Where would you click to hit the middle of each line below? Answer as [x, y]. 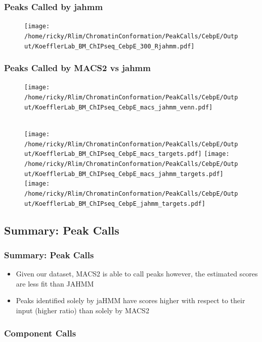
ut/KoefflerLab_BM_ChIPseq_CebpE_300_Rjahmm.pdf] [110, 46]
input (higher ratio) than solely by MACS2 [82, 310]
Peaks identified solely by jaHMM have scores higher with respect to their [130, 300]
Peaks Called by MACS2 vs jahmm [77, 68]
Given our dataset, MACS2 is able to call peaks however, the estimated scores [137, 274]
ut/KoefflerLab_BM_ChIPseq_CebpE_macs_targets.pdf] [113, 154]
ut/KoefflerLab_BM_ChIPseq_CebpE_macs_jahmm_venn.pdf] [119, 107]
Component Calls [40, 333]
